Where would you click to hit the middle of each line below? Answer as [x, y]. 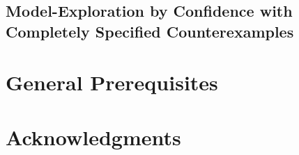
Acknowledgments [93, 137]
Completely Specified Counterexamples [150, 31]
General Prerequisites [112, 82]
